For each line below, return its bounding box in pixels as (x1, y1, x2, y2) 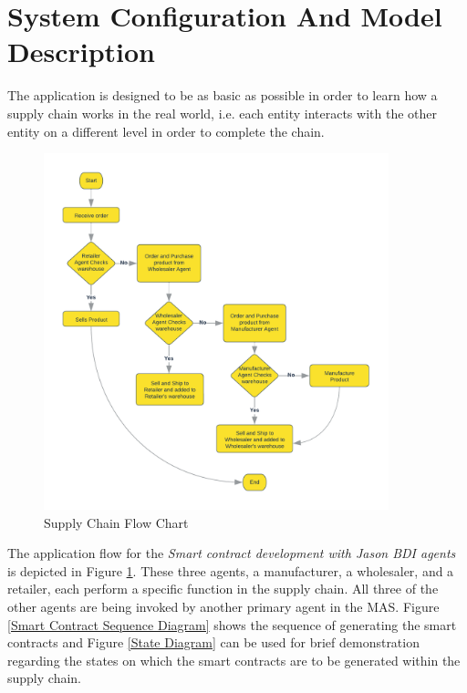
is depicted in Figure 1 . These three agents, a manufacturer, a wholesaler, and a (7, 561, 454, 580)
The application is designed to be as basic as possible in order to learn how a (7, 86, 438, 105)
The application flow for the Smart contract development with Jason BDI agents (7, 543, 456, 563)
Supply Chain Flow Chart (44, 512, 189, 532)
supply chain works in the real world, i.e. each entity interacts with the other (7, 103, 437, 122)
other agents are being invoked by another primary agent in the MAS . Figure (7, 596, 440, 615)
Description (7, 33, 156, 70)
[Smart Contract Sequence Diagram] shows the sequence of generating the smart (7, 615, 457, 634)
